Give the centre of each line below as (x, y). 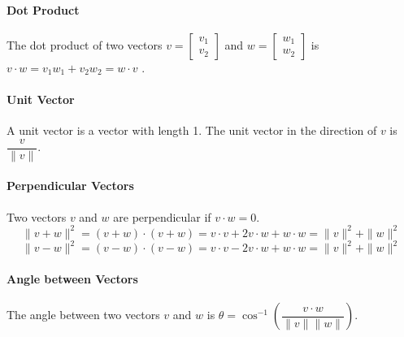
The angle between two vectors (83, 315)
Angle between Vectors (72, 278)
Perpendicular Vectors (70, 186)
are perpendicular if (162, 216)
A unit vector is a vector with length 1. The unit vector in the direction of (192, 130)
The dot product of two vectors (85, 44)
